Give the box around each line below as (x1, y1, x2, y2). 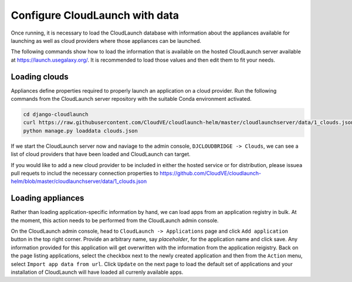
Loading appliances (11, 193, 84, 203)
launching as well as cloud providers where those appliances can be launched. (11, 37, 202, 44)
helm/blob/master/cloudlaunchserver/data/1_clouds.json (11, 178, 147, 185)
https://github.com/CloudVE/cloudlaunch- (159, 169, 261, 176)
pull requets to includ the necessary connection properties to (11, 169, 158, 176)
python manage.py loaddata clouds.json (23, 127, 138, 134)
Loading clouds (11, 72, 69, 81)
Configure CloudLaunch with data (11, 9, 179, 22)
